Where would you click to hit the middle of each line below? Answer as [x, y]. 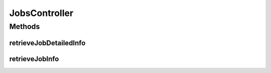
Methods [25, 26]
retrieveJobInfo [34, 59]
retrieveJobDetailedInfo [47, 43]
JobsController [41, 13]
